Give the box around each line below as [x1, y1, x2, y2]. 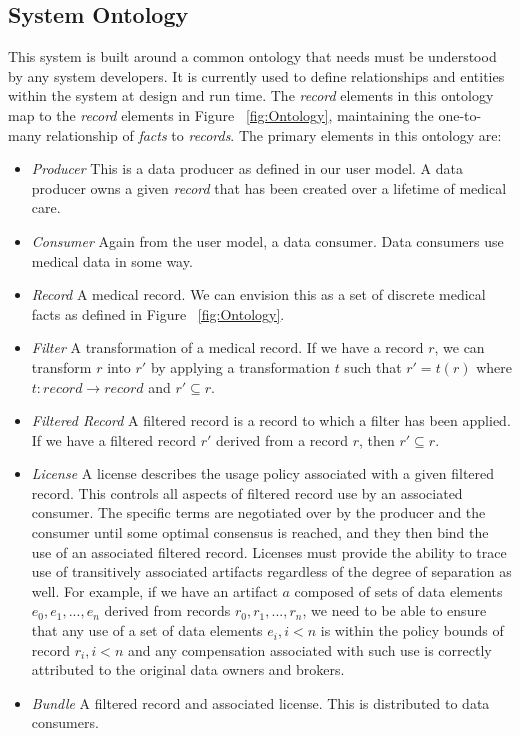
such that [344, 356, 402, 377]
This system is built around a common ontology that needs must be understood [8, 46, 497, 67]
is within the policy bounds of [320, 620, 504, 641]
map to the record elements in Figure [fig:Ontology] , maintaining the [8, 104, 434, 125]
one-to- [438, 104, 482, 125]
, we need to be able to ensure [302, 600, 487, 621]
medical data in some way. [31, 250, 193, 271]
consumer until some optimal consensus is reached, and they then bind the [31, 522, 489, 543]
